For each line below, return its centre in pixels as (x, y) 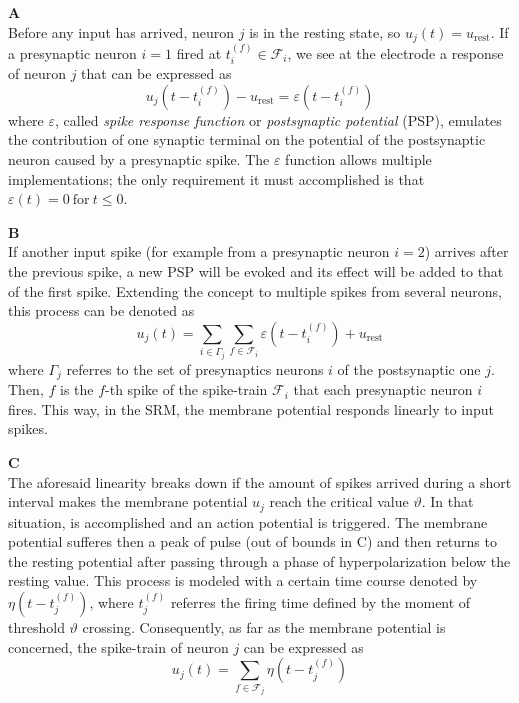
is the (76, 389)
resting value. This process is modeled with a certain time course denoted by (243, 580)
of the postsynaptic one (409, 368)
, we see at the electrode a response (395, 52)
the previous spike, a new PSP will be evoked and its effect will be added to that (256, 271)
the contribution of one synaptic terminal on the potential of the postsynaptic (247, 139)
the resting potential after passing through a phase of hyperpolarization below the (259, 560)
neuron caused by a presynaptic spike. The (139, 159)
